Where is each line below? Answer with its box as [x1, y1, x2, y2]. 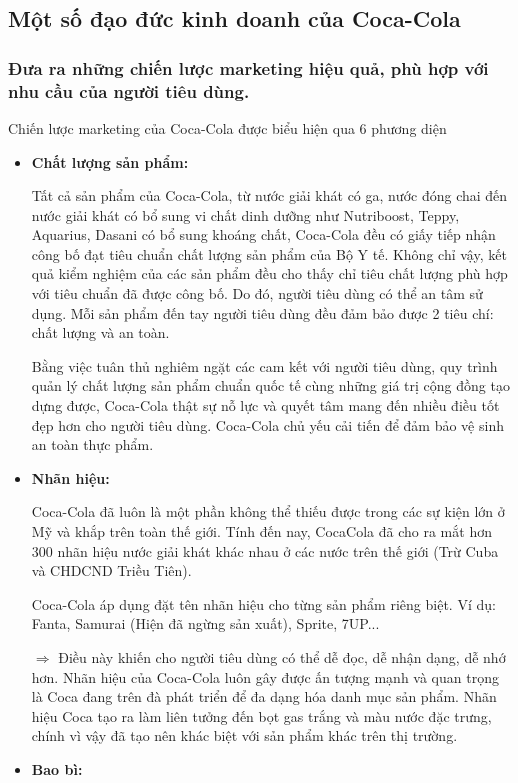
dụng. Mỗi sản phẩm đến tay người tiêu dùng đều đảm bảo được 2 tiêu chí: [31, 302, 494, 323]
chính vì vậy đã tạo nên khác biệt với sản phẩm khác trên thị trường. [31, 725, 458, 746]
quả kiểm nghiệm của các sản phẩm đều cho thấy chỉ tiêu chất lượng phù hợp [31, 263, 508, 284]
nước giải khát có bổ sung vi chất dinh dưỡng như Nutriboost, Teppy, [31, 204, 460, 225]
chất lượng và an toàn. [31, 322, 170, 343]
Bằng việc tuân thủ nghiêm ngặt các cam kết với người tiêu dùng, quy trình [31, 355, 498, 376]
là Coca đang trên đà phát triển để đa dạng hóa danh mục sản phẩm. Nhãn [31, 686, 497, 707]
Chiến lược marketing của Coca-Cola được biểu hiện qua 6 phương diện [8, 117, 447, 138]
